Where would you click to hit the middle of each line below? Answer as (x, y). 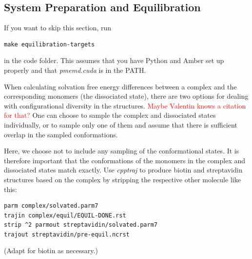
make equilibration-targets (49, 44)
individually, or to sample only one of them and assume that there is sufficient (121, 124)
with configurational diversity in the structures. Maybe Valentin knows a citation (125, 105)
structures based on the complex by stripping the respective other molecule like (122, 179)
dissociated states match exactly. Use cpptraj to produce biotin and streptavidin (123, 170)
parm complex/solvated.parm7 (51, 206)
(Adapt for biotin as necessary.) (51, 250)
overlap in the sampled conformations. (61, 134)
